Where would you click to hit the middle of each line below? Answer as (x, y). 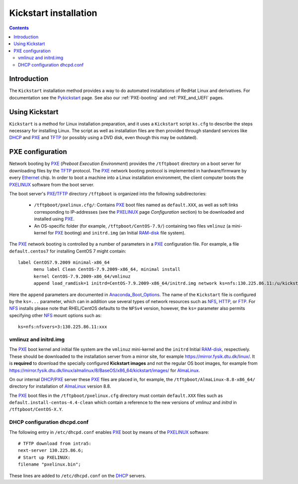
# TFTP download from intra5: (55, 444)
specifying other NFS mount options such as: (55, 315)
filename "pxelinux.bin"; (50, 464)
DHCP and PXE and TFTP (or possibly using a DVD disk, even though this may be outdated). (104, 138)
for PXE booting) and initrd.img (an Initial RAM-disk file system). (117, 233)
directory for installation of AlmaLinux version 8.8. (60, 386)
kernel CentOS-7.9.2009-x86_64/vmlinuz (82, 276)
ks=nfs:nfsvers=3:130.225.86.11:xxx (63, 327)
